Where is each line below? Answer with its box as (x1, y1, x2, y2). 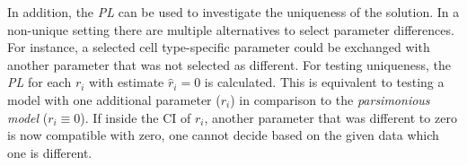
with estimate (89, 73, 164, 91)
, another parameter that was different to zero (204, 108, 457, 126)
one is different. (7, 143, 93, 161)
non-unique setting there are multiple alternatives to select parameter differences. (7, 20, 454, 39)
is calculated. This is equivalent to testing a (204, 73, 445, 91)
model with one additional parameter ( (7, 90, 221, 109)
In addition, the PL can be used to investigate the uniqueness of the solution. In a (7, 3, 460, 21)
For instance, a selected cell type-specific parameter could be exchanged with (7, 38, 430, 56)
